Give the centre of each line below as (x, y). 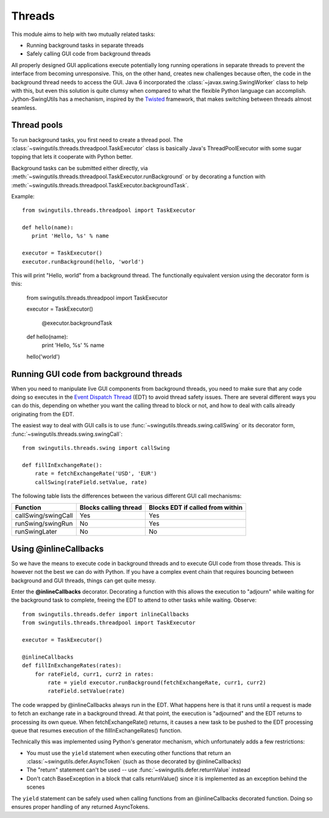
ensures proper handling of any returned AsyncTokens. (80, 807)
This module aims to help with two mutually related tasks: (83, 34)
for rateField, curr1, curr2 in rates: (94, 674)
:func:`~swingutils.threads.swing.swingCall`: (67, 434)
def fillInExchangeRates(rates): (72, 666)
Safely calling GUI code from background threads (89, 54)
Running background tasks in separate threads (85, 45)
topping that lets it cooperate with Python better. (72, 157)
